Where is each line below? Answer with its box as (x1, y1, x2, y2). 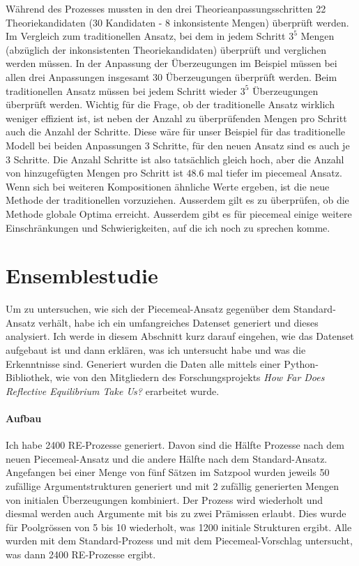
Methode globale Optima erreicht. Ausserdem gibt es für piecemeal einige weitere (6, 206, 352, 221)
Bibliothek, (6, 370, 53, 385)
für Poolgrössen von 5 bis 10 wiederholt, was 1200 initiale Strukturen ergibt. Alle (6, 519, 352, 534)
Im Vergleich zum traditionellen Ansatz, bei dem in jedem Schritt (6, 29, 286, 43)
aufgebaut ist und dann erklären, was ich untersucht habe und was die (6, 343, 306, 357)
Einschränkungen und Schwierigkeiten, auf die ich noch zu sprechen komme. (6, 220, 330, 234)
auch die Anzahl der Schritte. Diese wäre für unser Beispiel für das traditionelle (6, 124, 346, 139)
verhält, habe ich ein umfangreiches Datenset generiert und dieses (38, 315, 319, 329)
